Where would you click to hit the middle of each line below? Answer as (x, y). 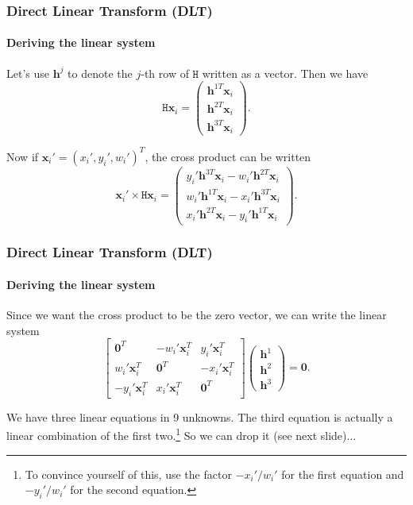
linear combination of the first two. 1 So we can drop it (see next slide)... (181, 434)
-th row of (165, 73)
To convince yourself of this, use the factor (128, 474)
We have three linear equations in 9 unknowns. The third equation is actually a (200, 416)
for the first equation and (343, 474)
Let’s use (28, 73)
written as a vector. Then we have (285, 73)
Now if (23, 156)
